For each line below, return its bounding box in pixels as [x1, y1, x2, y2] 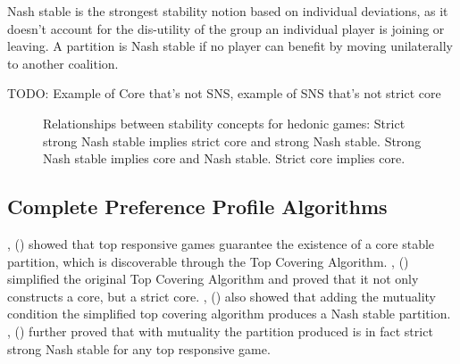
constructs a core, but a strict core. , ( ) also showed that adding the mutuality [7, 286, 437, 305]
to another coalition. [7, 54, 119, 72]
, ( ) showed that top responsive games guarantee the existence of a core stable [7, 234, 435, 252]
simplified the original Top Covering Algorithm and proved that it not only [7, 269, 419, 288]
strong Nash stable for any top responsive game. [7, 339, 271, 358]
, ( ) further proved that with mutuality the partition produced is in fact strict [7, 321, 433, 340]
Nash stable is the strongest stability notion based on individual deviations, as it [7, 2, 448, 20]
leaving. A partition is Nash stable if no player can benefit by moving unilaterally [7, 37, 453, 55]
